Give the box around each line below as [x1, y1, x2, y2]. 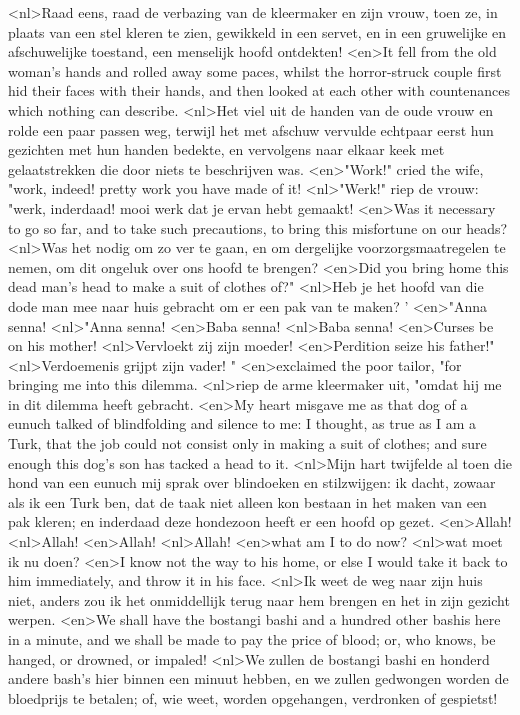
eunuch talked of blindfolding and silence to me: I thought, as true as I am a [8, 413, 477, 434]
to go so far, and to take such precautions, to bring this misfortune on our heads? [8, 217, 508, 238]
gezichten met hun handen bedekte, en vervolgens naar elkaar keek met [8, 139, 445, 160]
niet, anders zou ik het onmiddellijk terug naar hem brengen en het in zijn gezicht [8, 589, 510, 610]
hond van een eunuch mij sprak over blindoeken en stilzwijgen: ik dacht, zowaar [8, 472, 496, 493]
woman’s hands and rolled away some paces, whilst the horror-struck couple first [8, 60, 502, 81]
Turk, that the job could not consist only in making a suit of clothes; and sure [8, 433, 487, 454]
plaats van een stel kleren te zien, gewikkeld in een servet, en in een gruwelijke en [8, 21, 507, 42]
